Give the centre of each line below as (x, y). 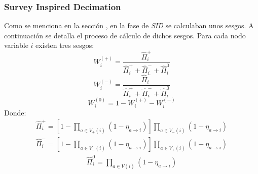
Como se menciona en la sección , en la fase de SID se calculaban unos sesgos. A (129, 25)
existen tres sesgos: (65, 45)
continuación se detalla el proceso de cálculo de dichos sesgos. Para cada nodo (125, 35)
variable (16, 45)
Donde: (15, 113)
